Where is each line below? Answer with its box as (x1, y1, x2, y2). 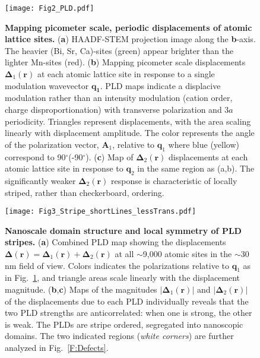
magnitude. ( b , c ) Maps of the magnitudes (5, 283, 157, 295)
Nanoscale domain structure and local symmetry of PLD (5, 224, 242, 236)
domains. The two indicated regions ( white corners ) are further (5, 330, 234, 342)
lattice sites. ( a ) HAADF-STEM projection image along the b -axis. (5, 33, 256, 45)
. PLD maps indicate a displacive (100, 79, 221, 91)
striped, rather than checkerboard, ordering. (5, 186, 164, 198)
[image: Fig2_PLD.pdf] (5, 4, 94, 12)
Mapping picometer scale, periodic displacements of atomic (5, 21, 252, 33)
